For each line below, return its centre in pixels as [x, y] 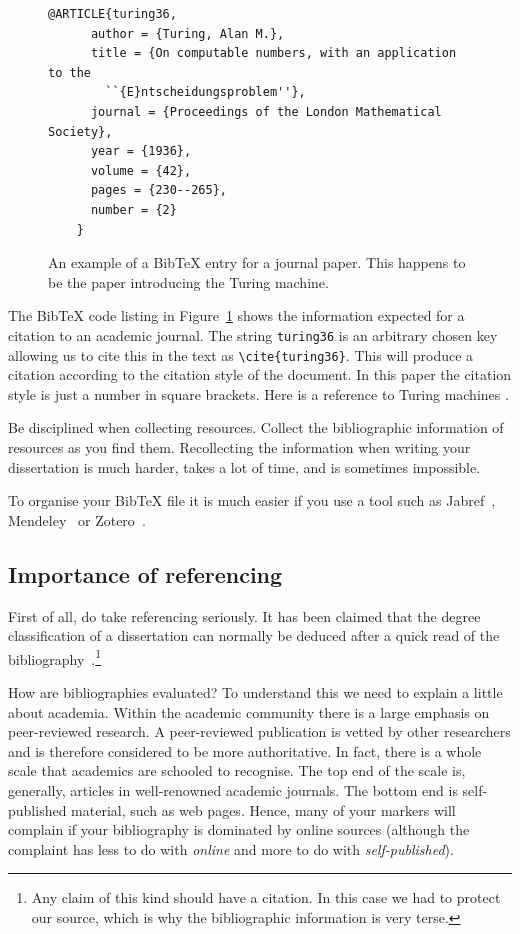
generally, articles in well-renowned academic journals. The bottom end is [233, 789]
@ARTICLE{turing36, [112, 14]
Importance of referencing [145, 573]
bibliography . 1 [55, 657]
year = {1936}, [141, 151]
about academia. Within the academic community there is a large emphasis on [249, 711]
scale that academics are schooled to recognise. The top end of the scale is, [237, 770]
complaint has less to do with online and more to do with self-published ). [231, 848]
